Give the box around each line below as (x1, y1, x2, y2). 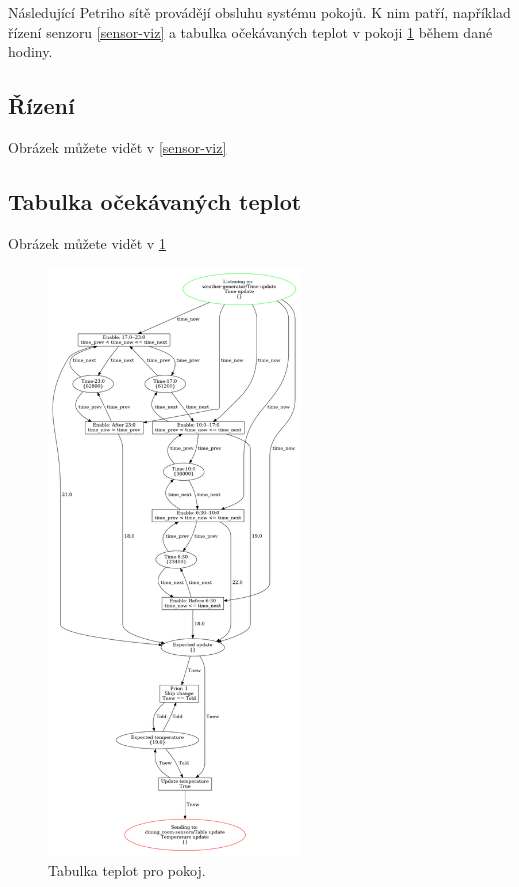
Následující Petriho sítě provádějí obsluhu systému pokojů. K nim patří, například (8, 2, 511, 22)
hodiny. (8, 41, 53, 62)
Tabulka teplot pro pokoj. (48, 860, 206, 881)
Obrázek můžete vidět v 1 (8, 232, 166, 253)
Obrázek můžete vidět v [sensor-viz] (8, 136, 227, 157)
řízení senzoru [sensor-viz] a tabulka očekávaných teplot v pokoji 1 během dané (8, 21, 493, 42)
